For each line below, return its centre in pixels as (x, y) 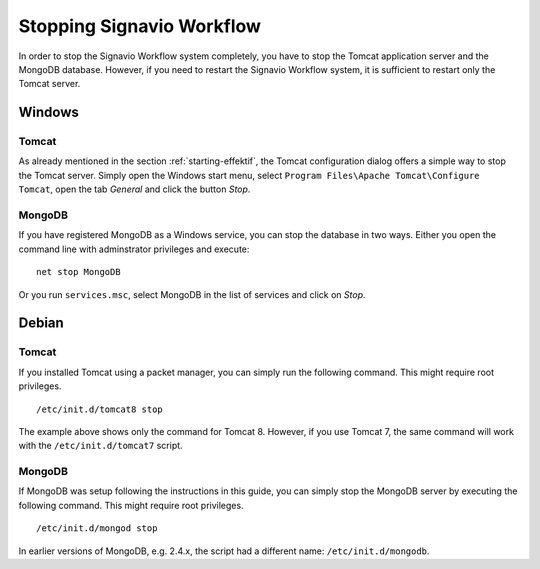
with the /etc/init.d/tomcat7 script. (101, 446)
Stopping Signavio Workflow (140, 26)
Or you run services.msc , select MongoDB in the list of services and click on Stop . (192, 294)
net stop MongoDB (78, 272)
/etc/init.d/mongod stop (97, 528)
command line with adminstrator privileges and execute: (134, 249)
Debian (41, 323)
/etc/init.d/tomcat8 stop (100, 409)
